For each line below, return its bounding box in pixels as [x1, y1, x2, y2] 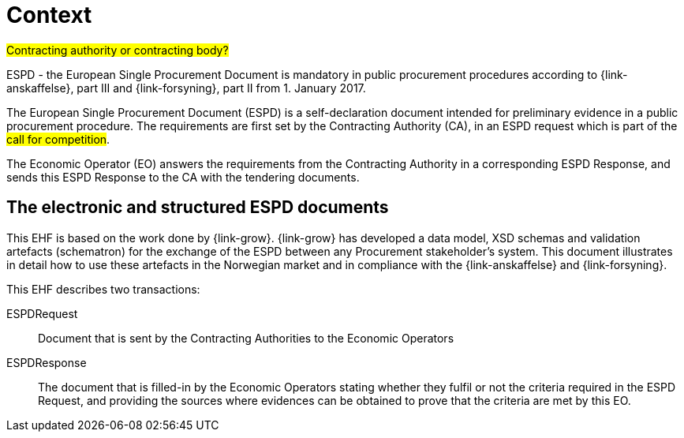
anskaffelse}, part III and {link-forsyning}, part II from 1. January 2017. [6, 80, 366, 95]
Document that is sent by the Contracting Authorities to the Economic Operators [38, 331, 454, 345]
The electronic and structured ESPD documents [6, 197, 389, 218]
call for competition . [6, 132, 110, 146]
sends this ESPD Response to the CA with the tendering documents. [6, 170, 360, 184]
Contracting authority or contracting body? [6, 43, 229, 57]
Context [6, 2, 92, 28]
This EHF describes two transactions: [6, 282, 200, 296]
